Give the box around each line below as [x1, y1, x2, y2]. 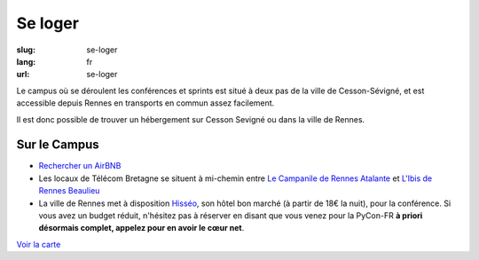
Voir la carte [16, 239, 61, 249]
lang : [16, 56, 36, 67]
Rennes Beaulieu [38, 185, 100, 196]
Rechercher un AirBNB [38, 161, 122, 171]
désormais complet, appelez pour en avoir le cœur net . [38, 223, 245, 233]
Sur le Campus [16, 138, 99, 153]
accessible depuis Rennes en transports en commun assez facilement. [16, 98, 275, 108]
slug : [16, 44, 35, 55]
